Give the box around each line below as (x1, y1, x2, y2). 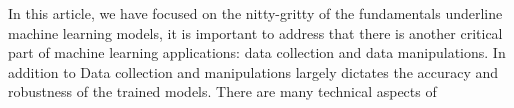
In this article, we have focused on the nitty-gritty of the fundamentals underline (8, 3, 503, 23)
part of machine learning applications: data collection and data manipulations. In (8, 42, 506, 63)
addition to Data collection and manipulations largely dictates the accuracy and (8, 61, 499, 82)
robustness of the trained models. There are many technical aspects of (8, 81, 437, 102)
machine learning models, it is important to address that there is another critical (8, 22, 503, 43)
